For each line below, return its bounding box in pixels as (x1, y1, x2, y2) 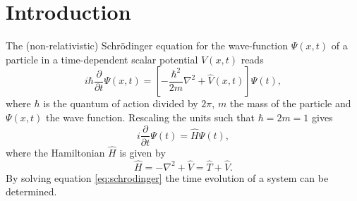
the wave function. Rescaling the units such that (46, 109, 255, 124)
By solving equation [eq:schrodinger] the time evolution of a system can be (6, 170, 329, 185)
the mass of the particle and (229, 96, 351, 111)
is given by (119, 145, 166, 159)
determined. (6, 184, 57, 199)
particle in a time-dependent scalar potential (6, 51, 198, 66)
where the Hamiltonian (6, 145, 105, 159)
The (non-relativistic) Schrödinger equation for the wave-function (6, 38, 289, 53)
